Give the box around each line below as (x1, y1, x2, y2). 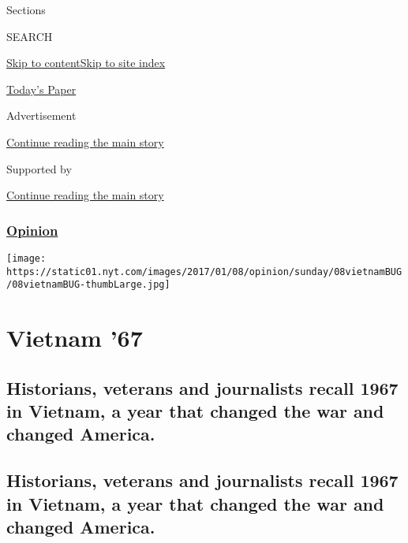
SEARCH (6, 28, 53, 44)
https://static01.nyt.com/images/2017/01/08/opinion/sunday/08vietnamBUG (6, 266, 402, 277)
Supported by (6, 160, 72, 177)
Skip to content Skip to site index (6, 54, 166, 71)
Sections (6, 2, 46, 17)
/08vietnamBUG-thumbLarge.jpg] (6, 279, 170, 291)
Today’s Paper (6, 80, 77, 97)
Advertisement (6, 107, 77, 124)
